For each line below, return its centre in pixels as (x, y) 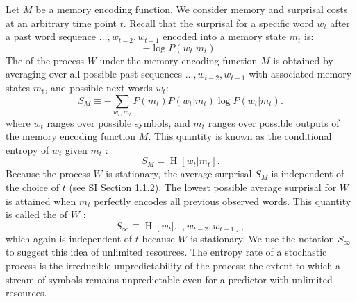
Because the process (48, 174)
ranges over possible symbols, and (118, 122)
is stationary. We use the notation (263, 238)
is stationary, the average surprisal (179, 174)
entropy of (27, 149)
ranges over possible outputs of (274, 122)
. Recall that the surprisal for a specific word (218, 23)
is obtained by (303, 60)
